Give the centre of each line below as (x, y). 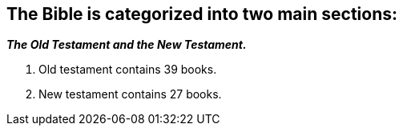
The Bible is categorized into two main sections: (202, 14)
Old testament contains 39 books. (128, 70)
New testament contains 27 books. (130, 94)
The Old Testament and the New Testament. (127, 45)
